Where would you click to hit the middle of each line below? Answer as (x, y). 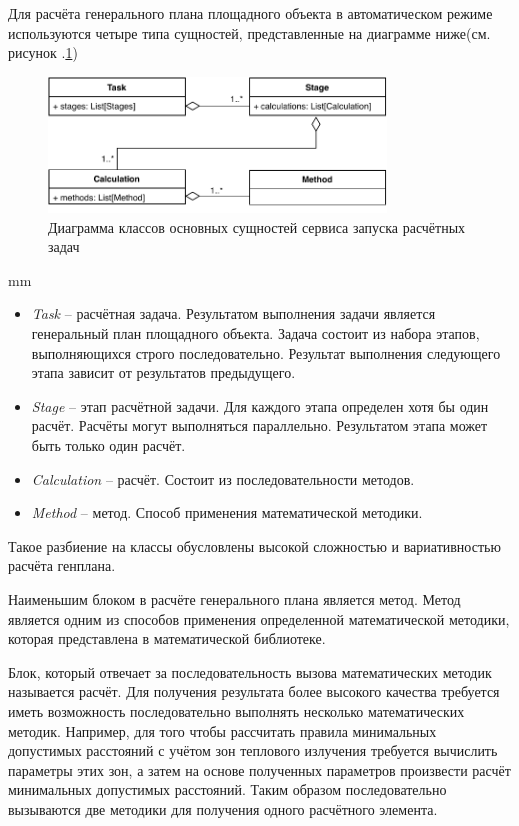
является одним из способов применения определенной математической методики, (259, 618)
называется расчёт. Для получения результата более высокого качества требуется (254, 691)
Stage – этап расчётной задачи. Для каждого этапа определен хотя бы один (260, 405)
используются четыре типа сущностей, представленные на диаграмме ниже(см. (249, 32)
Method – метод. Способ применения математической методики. (227, 512)
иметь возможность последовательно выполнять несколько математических (236, 710)
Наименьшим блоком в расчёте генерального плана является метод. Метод (234, 598)
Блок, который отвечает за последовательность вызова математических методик (250, 671)
